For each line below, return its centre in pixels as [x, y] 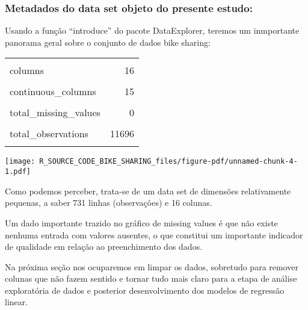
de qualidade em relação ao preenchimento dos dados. [104, 246]
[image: [20, 162]
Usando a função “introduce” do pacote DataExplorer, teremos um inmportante [152, 30]
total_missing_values [55, 113]
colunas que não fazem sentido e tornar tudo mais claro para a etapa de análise [151, 278]
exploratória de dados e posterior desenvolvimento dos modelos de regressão [145, 290]
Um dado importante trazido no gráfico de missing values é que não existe [141, 222]
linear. [17, 302]
